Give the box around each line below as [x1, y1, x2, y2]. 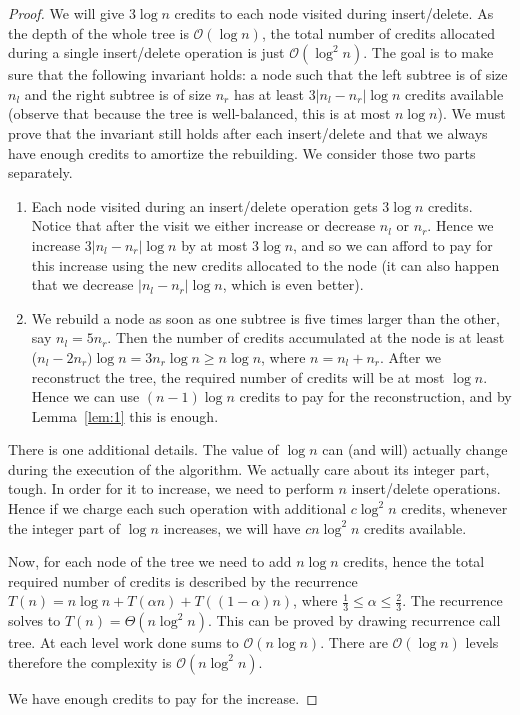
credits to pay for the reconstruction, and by [239, 386, 512, 407]
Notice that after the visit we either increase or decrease [31, 215, 376, 236]
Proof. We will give [8, 3, 125, 23]
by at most [181, 234, 248, 255]
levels [465, 632, 499, 653]
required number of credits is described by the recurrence [8, 570, 358, 591]
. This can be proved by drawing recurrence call [207, 610, 501, 631]
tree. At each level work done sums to [8, 632, 239, 653]
